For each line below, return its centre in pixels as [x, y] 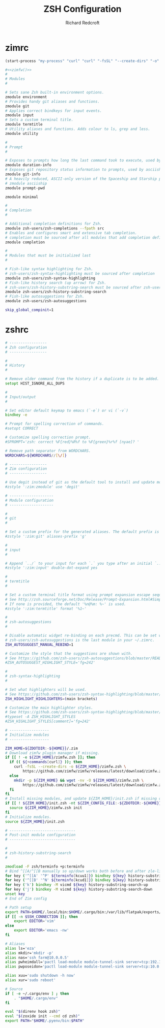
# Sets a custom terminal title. [39, 120]
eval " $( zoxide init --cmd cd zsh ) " [42, 1016]
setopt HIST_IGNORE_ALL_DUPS [35, 384]
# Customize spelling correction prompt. [48, 437]
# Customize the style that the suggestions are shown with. [69, 653]
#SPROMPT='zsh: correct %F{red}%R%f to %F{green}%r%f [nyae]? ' [72, 442]
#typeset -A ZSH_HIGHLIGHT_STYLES [41, 717]
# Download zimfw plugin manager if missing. [52, 753]
